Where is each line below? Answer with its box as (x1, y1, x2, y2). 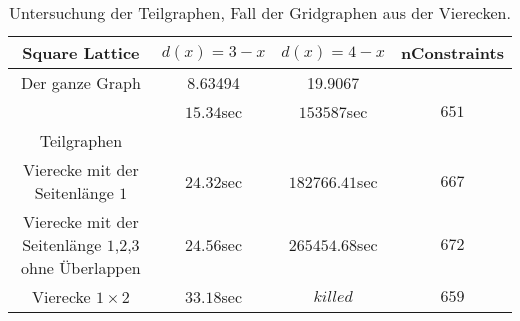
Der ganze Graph (20, 71, 141, 94)
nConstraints (400, 41, 504, 64)
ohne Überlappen (21, 256, 141, 279)
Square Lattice (22, 41, 140, 64)
